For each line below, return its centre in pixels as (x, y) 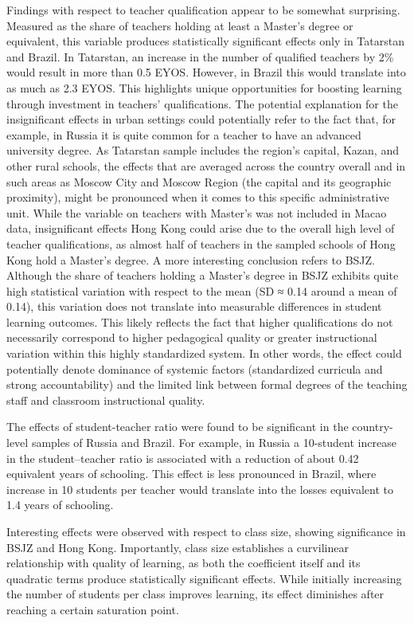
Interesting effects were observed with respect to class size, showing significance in (206, 531)
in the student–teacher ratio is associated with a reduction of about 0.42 (183, 458)
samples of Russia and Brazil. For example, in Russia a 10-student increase (214, 443)
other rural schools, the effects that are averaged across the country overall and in (206, 165)
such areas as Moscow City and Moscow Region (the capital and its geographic (199, 181)
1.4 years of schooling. (60, 505)
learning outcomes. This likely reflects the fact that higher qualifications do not (200, 321)
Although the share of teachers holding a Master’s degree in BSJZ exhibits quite (203, 275)
